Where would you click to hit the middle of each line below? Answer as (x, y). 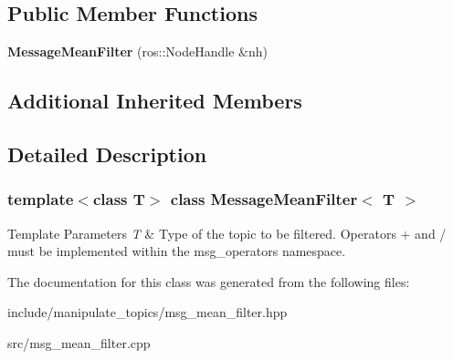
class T (119, 199)
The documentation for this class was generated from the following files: (209, 281)
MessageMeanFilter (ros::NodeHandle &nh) (137, 51)
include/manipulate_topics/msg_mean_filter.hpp (147, 312)
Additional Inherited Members (155, 101)
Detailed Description (107, 154)
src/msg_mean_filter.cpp (79, 342)
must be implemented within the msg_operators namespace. (177, 251)
